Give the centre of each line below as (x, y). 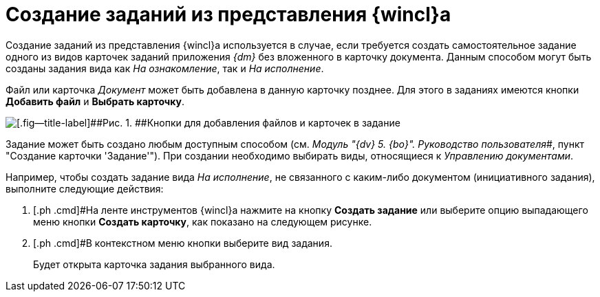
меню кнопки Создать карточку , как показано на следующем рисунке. (203, 221)
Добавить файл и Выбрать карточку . (95, 101)
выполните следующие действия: (85, 188)
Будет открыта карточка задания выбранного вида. (154, 264)
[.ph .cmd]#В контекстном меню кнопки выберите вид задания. (183, 243)
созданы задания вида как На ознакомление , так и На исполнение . (165, 68)
